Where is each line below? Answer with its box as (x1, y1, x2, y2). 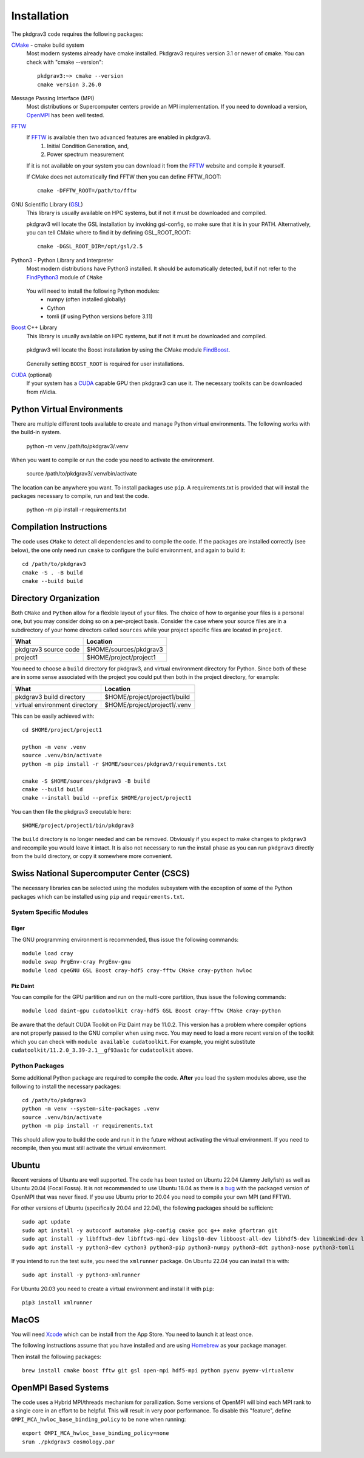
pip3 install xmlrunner (22, 1300, 93, 1306)
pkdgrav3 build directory (15, 692, 86, 701)
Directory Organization (11, 593, 100, 604)
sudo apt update (22, 1218, 70, 1225)
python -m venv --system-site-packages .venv (22, 1105, 160, 1112)
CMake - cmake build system (11, 41, 84, 49)
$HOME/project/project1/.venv (104, 700, 191, 709)
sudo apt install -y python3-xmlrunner (22, 1272, 141, 1278)
